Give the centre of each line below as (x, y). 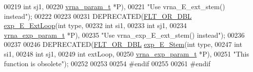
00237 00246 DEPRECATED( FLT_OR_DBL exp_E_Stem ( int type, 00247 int (123, 44)
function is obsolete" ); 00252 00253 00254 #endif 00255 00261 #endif (107, 63)
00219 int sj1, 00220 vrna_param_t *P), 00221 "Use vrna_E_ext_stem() (115, 6)
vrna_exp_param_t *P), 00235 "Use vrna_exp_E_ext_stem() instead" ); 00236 (124, 35)
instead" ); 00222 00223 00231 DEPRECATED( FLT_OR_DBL (98, 16)
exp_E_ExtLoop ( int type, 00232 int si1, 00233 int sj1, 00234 (95, 25)
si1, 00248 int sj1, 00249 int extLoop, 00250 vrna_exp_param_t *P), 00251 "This (126, 53)
